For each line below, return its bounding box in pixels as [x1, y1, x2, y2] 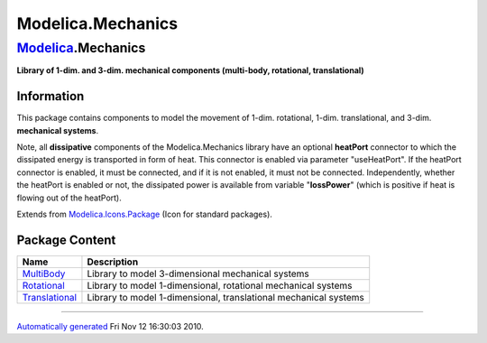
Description [87, 255, 139, 268]
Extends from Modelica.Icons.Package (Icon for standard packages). [16, 209, 272, 220]
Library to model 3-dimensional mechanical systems [87, 267, 310, 280]
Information [16, 88, 85, 104]
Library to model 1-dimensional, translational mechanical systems [87, 291, 365, 303]
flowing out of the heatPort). [16, 192, 122, 203]
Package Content [16, 232, 116, 247]
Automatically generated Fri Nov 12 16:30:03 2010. [16, 320, 205, 331]
